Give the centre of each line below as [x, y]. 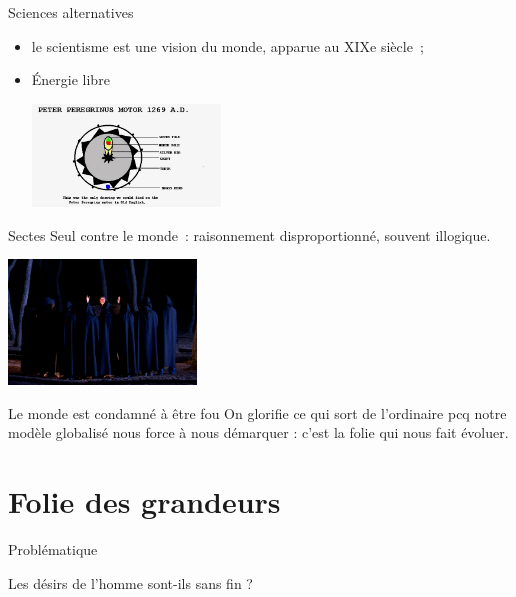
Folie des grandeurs [144, 501]
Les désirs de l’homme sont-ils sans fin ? [130, 582]
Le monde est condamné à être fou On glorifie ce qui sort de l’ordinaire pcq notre [257, 412]
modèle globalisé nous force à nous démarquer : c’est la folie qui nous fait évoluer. [258, 432]
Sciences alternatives [71, 12]
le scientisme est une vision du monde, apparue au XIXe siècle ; [227, 45]
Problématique [53, 549]
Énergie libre [70, 79]
